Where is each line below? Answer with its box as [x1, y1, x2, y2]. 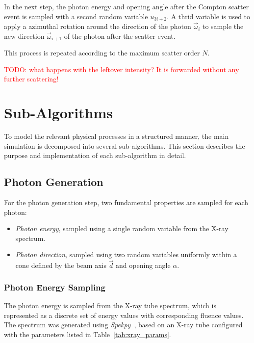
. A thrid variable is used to [167, 11, 251, 21]
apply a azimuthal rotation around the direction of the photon [4, 21, 191, 31]
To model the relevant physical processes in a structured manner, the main [4, 131, 229, 141]
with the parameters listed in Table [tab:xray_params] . [4, 329, 171, 339]
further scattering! [4, 74, 59, 84]
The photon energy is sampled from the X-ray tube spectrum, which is [4, 300, 216, 310]
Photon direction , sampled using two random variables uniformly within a [15, 249, 237, 260]
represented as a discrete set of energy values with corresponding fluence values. [4, 310, 244, 320]
